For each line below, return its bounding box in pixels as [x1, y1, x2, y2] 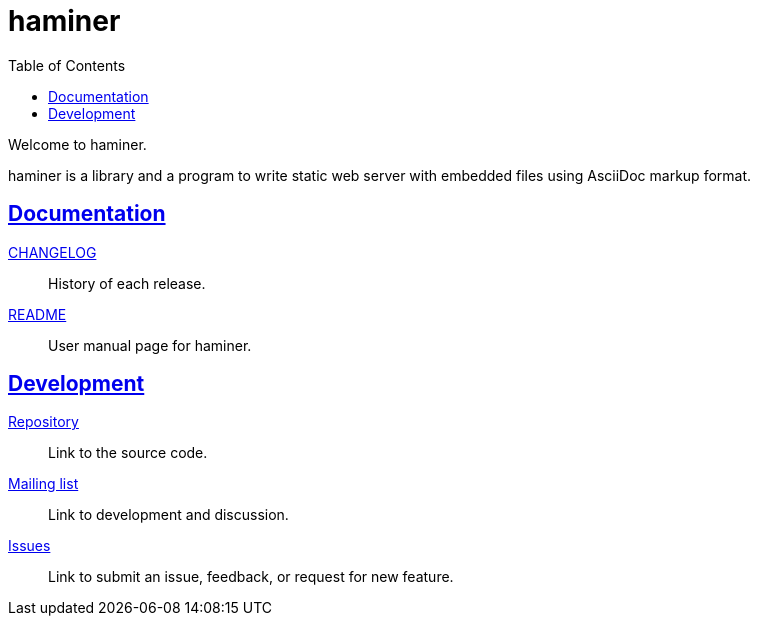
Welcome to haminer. [8, 135, 147, 153]
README [8, 305, 67, 323]
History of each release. [48, 274, 206, 292]
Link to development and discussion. [48, 506, 289, 524]
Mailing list [8, 475, 79, 493]
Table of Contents [8, 56, 126, 74]
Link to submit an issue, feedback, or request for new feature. [48, 568, 454, 586]
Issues [8, 537, 51, 555]
